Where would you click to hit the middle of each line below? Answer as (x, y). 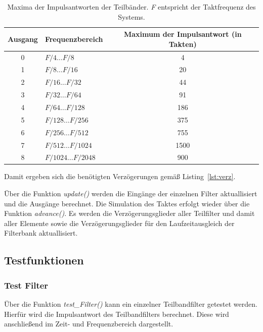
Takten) (183, 44)
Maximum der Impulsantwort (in (183, 34)
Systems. (131, 16)
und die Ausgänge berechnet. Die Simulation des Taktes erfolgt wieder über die (127, 203)
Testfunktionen (44, 260)
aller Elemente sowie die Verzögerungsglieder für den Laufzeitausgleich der (119, 223)
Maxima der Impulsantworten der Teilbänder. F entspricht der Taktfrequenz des (131, 7)
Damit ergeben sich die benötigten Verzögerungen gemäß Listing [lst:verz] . (120, 176)
